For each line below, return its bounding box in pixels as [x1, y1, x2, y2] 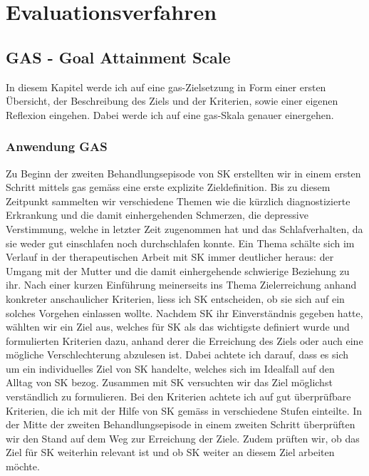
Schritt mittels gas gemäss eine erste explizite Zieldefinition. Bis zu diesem [6, 180, 331, 195]
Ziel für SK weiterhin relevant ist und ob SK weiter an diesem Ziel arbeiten [6, 445, 335, 460]
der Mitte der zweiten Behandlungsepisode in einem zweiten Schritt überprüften [6, 417, 355, 432]
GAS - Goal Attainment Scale [6, 46, 231, 68]
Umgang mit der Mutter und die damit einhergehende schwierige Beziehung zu [6, 263, 350, 278]
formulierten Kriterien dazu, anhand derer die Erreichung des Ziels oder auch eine [6, 333, 363, 348]
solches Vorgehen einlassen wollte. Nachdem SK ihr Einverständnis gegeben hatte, [6, 305, 363, 320]
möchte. [6, 459, 40, 474]
